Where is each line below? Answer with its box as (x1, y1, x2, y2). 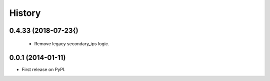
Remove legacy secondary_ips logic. (34, 40, 109, 47)
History (9, 7, 41, 18)
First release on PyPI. (21, 67, 66, 73)
